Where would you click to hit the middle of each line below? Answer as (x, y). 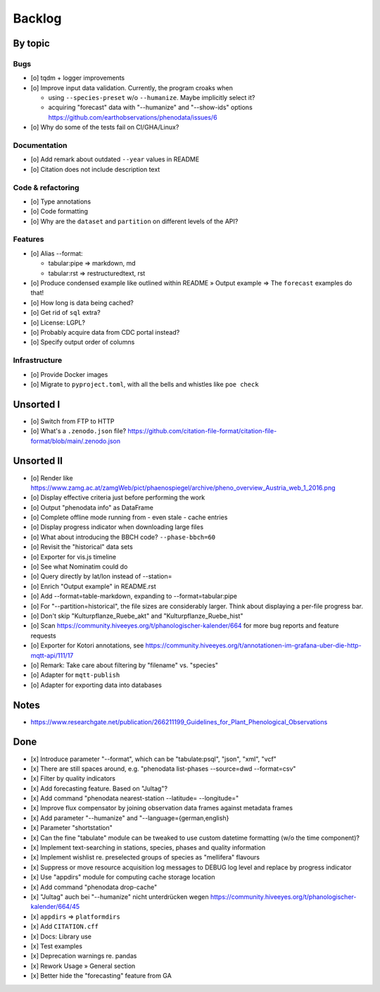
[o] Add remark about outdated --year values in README (115, 159)
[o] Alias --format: (57, 253)
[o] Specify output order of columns (83, 342)
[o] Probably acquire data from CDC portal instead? (105, 332)
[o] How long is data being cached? (82, 302)
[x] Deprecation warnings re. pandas (84, 956)
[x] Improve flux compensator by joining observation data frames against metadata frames (162, 808)
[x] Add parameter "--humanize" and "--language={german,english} (130, 818)
